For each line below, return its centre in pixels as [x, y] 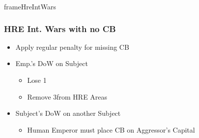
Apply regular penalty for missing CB [72, 47]
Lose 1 [37, 80]
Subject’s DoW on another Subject [68, 113]
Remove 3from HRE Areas [67, 96]
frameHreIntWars [30, 6]
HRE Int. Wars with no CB [60, 28]
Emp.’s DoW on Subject [52, 63]
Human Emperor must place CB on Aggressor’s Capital [111, 129]
